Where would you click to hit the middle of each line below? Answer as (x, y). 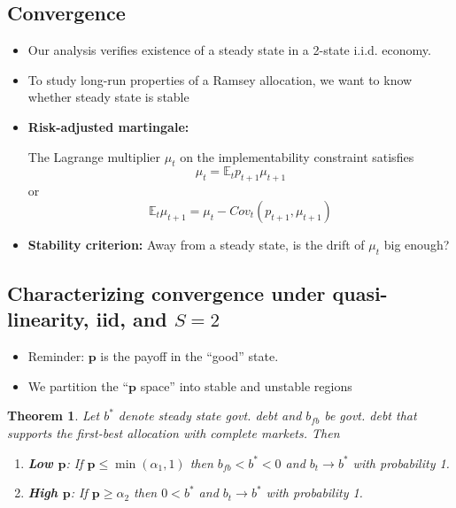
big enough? (417, 244)
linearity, (48, 319)
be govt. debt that (371, 416)
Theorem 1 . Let (54, 416)
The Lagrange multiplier (94, 156)
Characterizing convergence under (166, 292)
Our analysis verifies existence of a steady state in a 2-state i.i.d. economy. (229, 50)
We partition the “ (78, 385)
